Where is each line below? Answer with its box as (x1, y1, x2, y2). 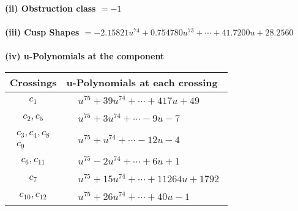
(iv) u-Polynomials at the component (5, 50, 165, 62)
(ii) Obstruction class (5, 2, 96, 14)
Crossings (10, 75, 57, 89)
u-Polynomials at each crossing (66, 75, 218, 89)
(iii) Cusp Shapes (5, 26, 80, 39)
